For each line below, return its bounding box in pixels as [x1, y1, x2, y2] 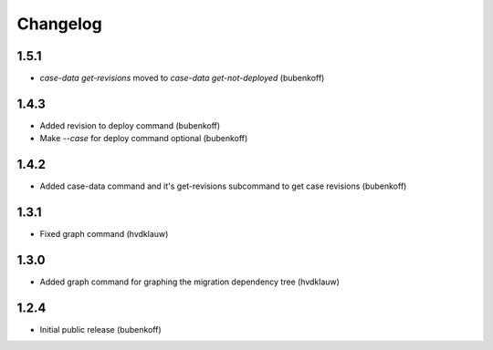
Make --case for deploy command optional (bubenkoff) [39, 133, 248, 144]
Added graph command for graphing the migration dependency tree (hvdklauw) [39, 276, 340, 287]
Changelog [16, 14, 102, 34]
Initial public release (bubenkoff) [39, 324, 162, 335]
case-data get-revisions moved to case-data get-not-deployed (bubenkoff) [39, 73, 325, 84]
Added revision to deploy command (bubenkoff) [39, 119, 221, 131]
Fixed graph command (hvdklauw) [39, 229, 169, 240]
